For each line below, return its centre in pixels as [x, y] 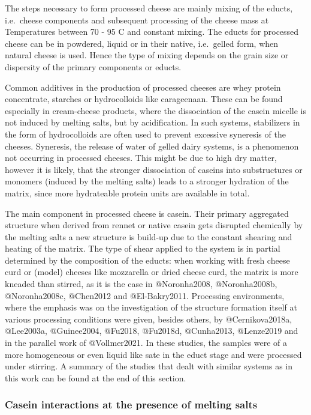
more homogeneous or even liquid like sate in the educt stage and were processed [153, 354]
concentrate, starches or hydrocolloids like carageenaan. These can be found [144, 99]
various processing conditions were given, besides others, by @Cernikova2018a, [149, 319]
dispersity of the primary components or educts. [93, 66]
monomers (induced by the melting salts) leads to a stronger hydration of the [147, 181]
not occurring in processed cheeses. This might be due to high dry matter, [141, 158]
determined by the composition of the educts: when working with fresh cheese [147, 260]
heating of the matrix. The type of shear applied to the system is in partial [143, 248]
